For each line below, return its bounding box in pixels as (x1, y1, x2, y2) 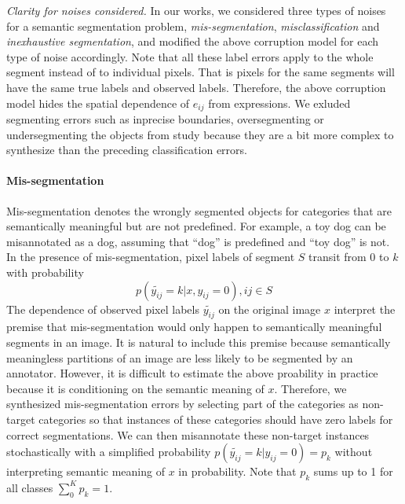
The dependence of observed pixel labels (6, 300, 199, 317)
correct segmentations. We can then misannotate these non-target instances (6, 426, 370, 443)
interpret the (334, 300, 396, 317)
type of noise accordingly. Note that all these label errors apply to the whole (6, 48, 374, 64)
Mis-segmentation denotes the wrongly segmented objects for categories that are (6, 202, 392, 219)
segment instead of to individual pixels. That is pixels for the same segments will (6, 64, 395, 80)
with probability (6, 263, 84, 280)
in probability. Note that (178, 463, 297, 480)
